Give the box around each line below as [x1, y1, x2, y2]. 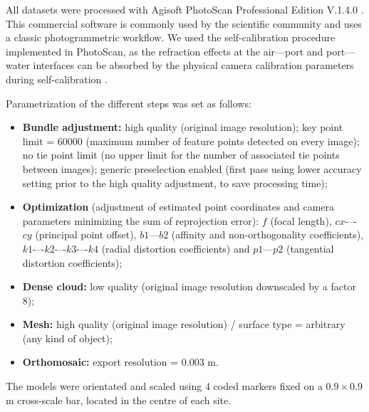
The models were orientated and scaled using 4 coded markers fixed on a [6, 379, 323, 393]
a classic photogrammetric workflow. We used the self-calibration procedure [6, 30, 336, 45]
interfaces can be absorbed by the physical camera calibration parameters [33, 58, 354, 73]
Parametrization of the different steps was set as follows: [6, 95, 251, 110]
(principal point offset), [35, 227, 137, 242]
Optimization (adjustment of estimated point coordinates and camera [22, 199, 335, 214]
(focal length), [270, 213, 332, 228]
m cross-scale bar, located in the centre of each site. [6, 392, 232, 407]
